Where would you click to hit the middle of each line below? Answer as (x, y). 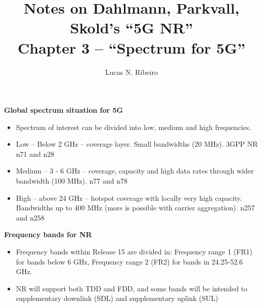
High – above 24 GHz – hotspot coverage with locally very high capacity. (129, 198)
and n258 (30, 217)
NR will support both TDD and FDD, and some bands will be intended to (132, 288)
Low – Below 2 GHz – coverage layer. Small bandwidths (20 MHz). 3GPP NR (137, 144)
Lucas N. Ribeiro (132, 72)
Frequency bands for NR (48, 234)
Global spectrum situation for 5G (64, 110)
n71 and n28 (35, 153)
